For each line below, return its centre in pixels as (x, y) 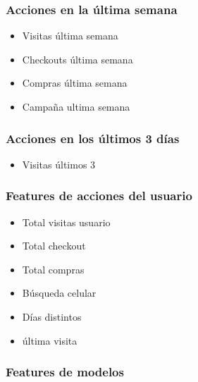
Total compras (53, 269)
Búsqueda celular (59, 293)
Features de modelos (65, 372)
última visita (50, 340)
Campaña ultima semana (76, 106)
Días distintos (52, 316)
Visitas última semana (70, 36)
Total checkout (54, 246)
